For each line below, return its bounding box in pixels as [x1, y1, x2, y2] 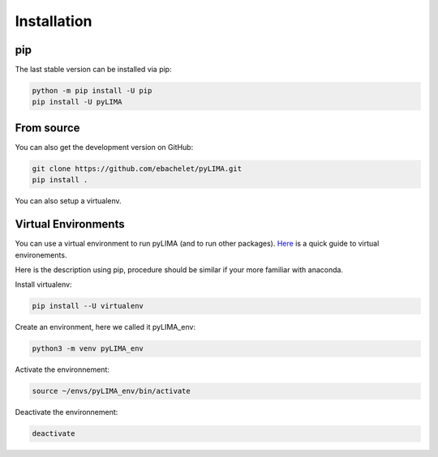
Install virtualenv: [15, 280, 72, 289]
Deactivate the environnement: [15, 408, 118, 417]
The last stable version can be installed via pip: [15, 65, 172, 75]
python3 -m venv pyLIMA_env [32, 344, 144, 353]
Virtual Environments [15, 217, 125, 231]
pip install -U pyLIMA [32, 97, 122, 107]
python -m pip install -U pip [32, 86, 152, 96]
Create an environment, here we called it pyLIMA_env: [15, 322, 196, 332]
